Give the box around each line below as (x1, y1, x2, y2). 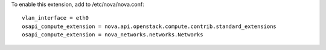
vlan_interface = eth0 (22, 15, 89, 21)
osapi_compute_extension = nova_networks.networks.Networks (22, 32, 203, 38)
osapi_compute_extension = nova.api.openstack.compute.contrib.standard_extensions (22, 23, 277, 30)
